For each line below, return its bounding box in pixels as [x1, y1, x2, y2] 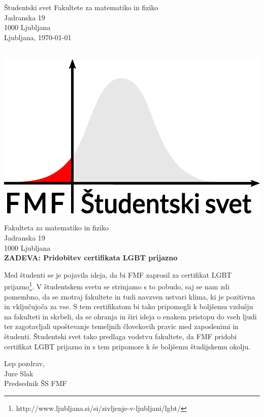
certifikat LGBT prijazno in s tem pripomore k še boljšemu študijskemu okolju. [4, 341, 251, 351]
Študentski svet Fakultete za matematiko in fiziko [4, 2, 158, 12]
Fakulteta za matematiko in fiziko [4, 222, 109, 233]
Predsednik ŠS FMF [4, 378, 67, 389]
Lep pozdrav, [4, 358, 45, 369]
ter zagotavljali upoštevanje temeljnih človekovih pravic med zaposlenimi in [4, 321, 239, 332]
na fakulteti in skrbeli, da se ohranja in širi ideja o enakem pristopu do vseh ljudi [4, 311, 257, 321]
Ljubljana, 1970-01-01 [4, 32, 72, 42]
